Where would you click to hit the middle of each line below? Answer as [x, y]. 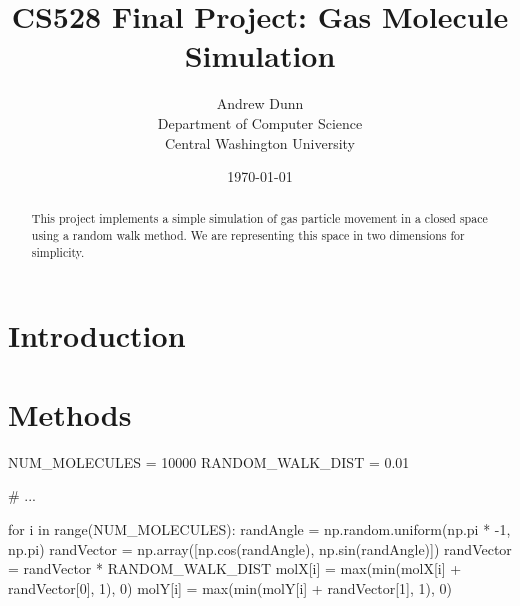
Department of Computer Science [260, 122]
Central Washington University [260, 142]
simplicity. [58, 251]
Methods [70, 413]
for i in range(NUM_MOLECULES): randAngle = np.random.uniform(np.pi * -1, [259, 528]
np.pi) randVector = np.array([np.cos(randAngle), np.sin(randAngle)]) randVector [260, 548]
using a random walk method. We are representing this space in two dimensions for [248, 235]
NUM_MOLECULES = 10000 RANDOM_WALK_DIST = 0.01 [209, 461]
